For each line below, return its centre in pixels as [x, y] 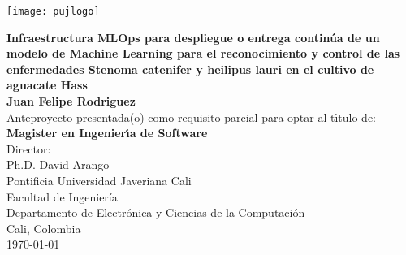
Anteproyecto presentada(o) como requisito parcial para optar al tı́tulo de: [192, 117]
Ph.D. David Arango [58, 164]
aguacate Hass [47, 85]
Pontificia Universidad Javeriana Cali [99, 180]
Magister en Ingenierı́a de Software [107, 133]
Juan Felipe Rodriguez [71, 101]
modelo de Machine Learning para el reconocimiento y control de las [203, 53]
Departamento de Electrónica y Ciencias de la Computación [156, 212]
